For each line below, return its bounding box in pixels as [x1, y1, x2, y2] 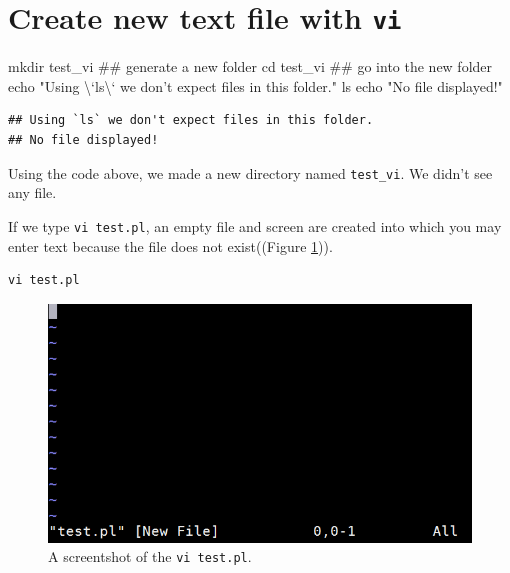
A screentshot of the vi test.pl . [48, 546, 252, 567]
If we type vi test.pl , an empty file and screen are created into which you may [8, 215, 502, 236]
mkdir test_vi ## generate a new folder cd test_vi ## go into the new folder [8, 56, 493, 77]
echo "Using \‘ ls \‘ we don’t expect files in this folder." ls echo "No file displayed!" [8, 75, 503, 96]
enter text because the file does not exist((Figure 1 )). [8, 235, 333, 256]
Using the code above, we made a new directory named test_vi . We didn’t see [8, 162, 493, 183]
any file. [8, 182, 57, 203]
